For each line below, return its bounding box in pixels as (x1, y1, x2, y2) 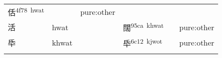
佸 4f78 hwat (8, 5, 44, 18)
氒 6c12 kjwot (123, 36, 163, 49)
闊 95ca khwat (123, 21, 164, 34)
